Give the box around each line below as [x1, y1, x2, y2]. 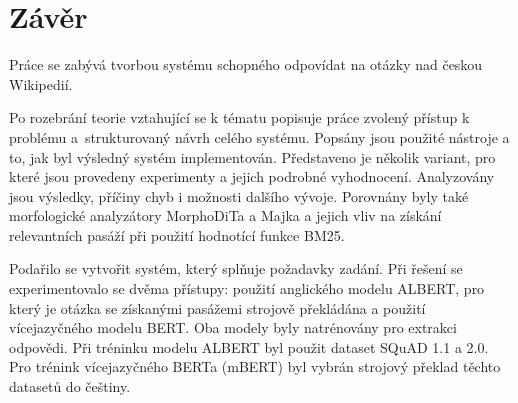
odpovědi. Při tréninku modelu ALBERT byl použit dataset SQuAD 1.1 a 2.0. [9, 336, 489, 357]
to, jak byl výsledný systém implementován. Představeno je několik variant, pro [9, 146, 496, 167]
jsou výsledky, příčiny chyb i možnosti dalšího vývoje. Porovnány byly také [9, 185, 469, 206]
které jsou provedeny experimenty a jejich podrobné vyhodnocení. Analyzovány [9, 166, 495, 187]
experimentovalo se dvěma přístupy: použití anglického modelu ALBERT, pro [9, 278, 485, 299]
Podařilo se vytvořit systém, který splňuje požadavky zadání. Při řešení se [9, 258, 463, 279]
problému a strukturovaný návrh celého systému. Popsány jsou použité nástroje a [9, 126, 510, 147]
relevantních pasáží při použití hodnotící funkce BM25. [9, 224, 345, 245]
